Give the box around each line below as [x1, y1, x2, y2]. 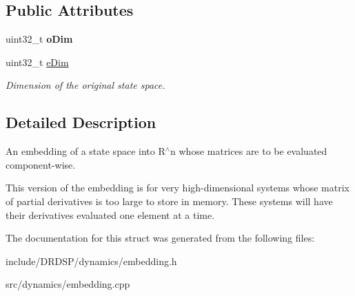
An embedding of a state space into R [6, 144, 165, 158]
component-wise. [6, 157, 76, 171]
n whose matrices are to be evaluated [170, 144, 327, 158]
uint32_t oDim [6, 32, 73, 46]
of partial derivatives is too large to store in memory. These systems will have [6, 193, 333, 208]
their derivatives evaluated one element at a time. [6, 207, 215, 222]
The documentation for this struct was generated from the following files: [6, 231, 315, 245]
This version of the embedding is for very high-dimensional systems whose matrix [6, 180, 349, 195]
